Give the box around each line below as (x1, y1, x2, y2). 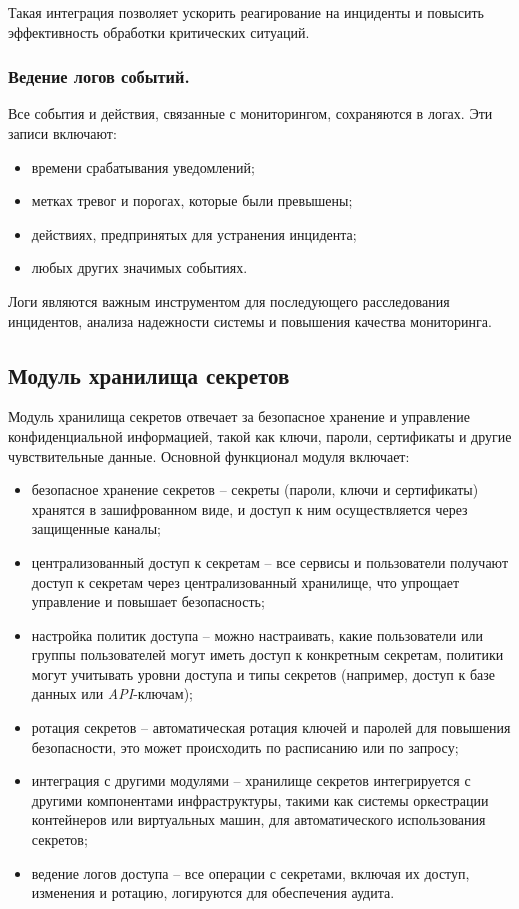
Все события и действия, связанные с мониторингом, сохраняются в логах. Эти (8, 103, 493, 124)
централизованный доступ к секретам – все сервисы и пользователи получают (31, 551, 509, 572)
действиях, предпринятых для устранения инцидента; (31, 223, 357, 244)
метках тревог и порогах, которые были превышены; (31, 190, 353, 211)
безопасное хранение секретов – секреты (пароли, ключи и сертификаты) (31, 479, 479, 500)
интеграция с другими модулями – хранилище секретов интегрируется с (31, 770, 471, 791)
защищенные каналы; (31, 518, 161, 539)
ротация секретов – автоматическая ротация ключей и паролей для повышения (31, 717, 511, 738)
